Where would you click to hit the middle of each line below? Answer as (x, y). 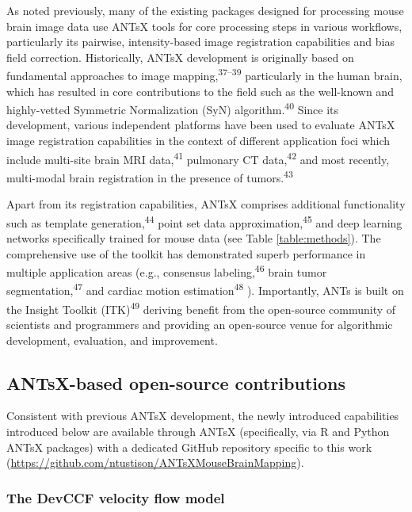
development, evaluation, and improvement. (112, 340)
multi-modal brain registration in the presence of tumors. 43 (150, 176)
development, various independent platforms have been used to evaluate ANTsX (201, 125)
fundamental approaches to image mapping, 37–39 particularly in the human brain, (204, 75)
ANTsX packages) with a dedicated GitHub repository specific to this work (189, 447)
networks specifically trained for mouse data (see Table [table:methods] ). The (194, 238)
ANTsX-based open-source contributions (176, 382)
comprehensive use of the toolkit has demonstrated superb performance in (186, 253)
